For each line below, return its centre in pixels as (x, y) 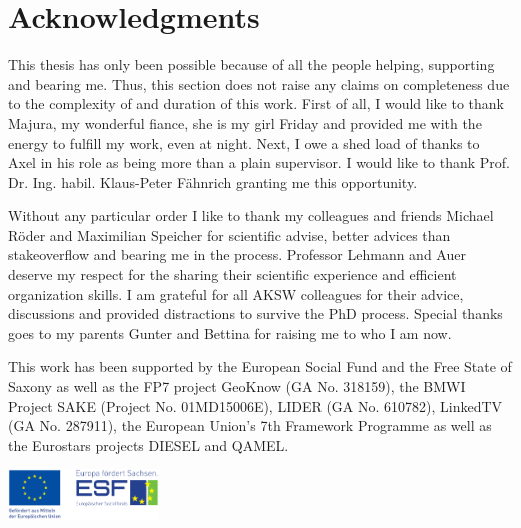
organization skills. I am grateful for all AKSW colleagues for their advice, (236, 293)
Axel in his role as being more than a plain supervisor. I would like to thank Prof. (259, 162)
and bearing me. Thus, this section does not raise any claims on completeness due (259, 83)
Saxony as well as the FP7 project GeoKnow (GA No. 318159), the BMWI (237, 386)
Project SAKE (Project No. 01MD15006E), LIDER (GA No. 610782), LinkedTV (255, 405)
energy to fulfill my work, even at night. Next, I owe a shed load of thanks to (244, 142)
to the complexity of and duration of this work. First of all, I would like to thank (256, 103)
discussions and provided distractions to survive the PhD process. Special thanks (255, 313)
